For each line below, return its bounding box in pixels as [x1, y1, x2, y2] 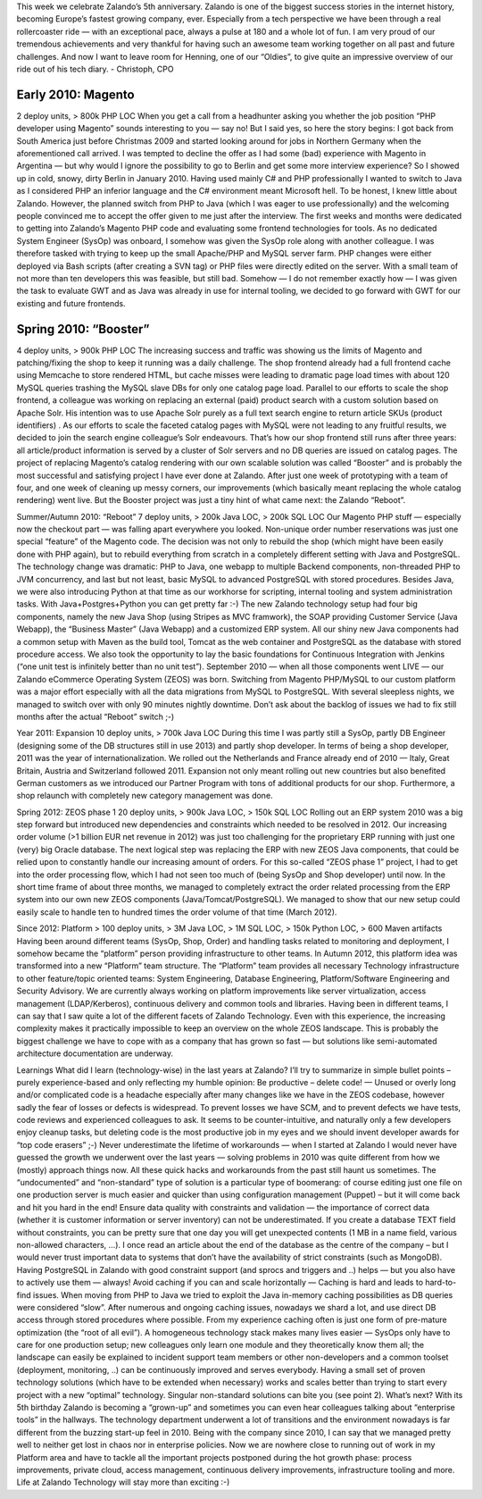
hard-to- [425, 1277, 457, 1288]
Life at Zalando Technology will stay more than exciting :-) [16, 1477, 230, 1487]
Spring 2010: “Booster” [16, 322, 151, 337]
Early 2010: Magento [16, 87, 135, 102]
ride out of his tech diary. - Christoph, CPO [16, 63, 174, 74]
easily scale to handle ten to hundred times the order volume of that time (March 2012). [16, 907, 337, 917]
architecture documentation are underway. [16, 1048, 174, 1059]
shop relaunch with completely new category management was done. [16, 791, 273, 801]
